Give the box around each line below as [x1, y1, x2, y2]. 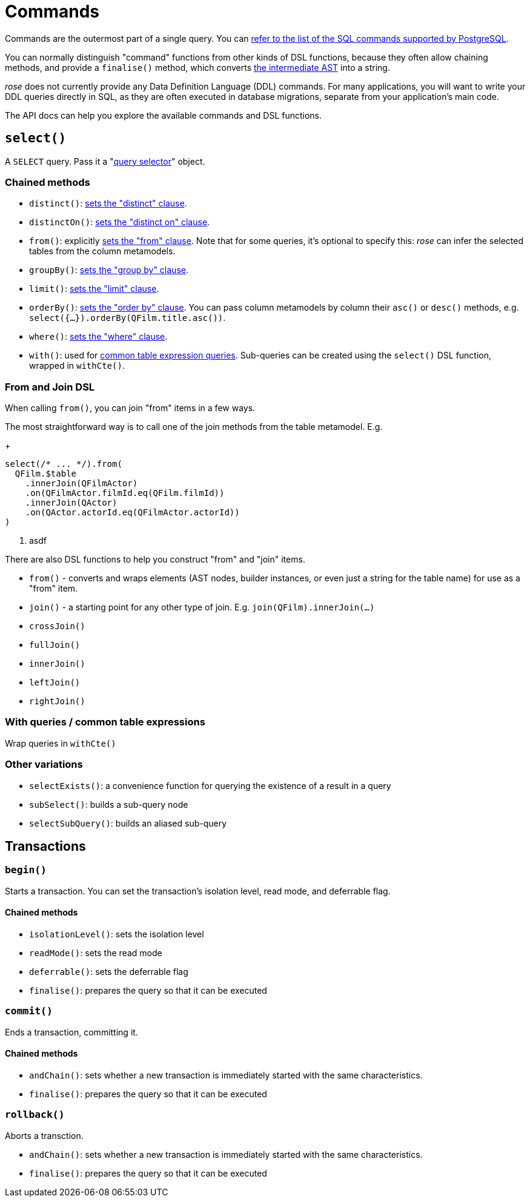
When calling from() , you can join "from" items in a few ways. [5, 403, 256, 414]
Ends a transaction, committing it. [5, 1026, 138, 1037]
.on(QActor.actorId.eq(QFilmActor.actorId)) [25, 507, 240, 518]
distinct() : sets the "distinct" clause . [29, 198, 187, 209]
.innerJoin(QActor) [25, 498, 118, 508]
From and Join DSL [5, 380, 95, 393]
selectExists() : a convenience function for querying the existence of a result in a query [29, 780, 391, 791]
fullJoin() [29, 640, 81, 650]
